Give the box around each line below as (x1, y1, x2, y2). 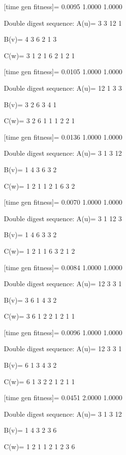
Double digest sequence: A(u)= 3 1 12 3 (4, 213, 122, 223)
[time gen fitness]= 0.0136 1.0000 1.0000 (4, 131, 123, 142)
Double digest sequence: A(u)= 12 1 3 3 (4, 82, 122, 93)
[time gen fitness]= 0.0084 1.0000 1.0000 (4, 262, 123, 272)
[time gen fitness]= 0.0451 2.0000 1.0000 (4, 392, 123, 403)
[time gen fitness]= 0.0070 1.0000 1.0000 (4, 197, 123, 207)
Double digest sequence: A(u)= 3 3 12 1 (4, 17, 122, 28)
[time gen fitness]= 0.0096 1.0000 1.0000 (4, 327, 123, 337)
